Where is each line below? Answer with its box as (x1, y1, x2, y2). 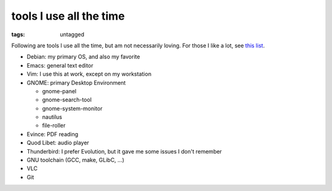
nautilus (42, 114, 63, 121)
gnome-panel (42, 87, 77, 95)
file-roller (42, 122, 66, 129)
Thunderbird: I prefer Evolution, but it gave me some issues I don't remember (26, 147, 223, 155)
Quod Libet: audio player (26, 139, 89, 147)
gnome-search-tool (42, 96, 92, 104)
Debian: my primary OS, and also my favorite (26, 53, 141, 61)
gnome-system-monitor (42, 104, 103, 112)
